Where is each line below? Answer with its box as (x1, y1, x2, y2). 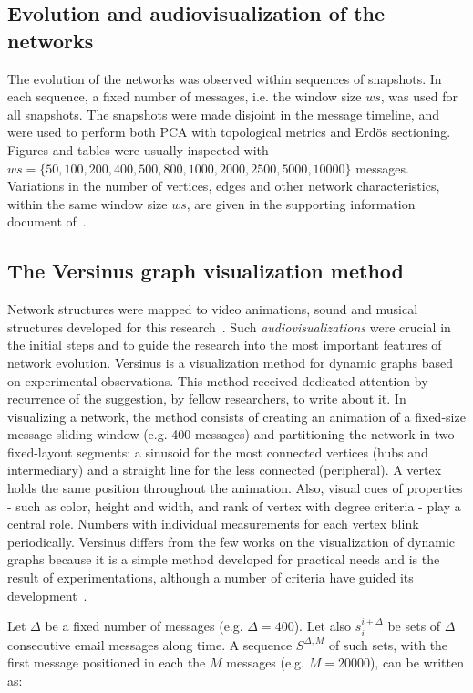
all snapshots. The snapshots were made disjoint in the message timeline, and (7, 104, 439, 123)
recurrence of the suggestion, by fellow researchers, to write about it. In (7, 389, 406, 408)
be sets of (387, 616, 441, 635)
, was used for (380, 87, 458, 106)
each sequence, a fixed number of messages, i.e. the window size (7, 87, 362, 106)
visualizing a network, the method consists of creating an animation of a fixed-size (7, 406, 466, 425)
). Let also (293, 616, 352, 635)
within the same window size (7, 194, 168, 213)
